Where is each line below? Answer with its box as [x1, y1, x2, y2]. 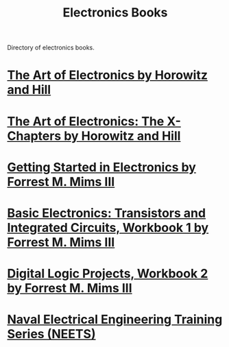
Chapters [7, 128, 62, 143]
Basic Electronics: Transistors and [7, 205, 206, 221]
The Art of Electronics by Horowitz [7, 67, 208, 83]
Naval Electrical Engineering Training [7, 312, 223, 327]
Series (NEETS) [7, 326, 96, 342]
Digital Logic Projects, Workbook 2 [7, 266, 208, 282]
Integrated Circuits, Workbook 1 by [7, 219, 209, 235]
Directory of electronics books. [7, 43, 95, 52]
